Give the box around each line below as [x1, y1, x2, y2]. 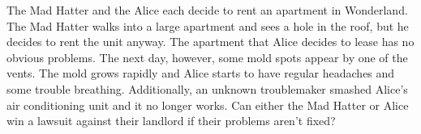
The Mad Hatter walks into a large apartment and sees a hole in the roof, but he [6, 17, 409, 34]
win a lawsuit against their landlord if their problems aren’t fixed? [6, 112, 336, 129]
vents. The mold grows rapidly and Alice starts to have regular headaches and [6, 65, 395, 82]
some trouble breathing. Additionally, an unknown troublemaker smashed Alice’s [6, 80, 408, 97]
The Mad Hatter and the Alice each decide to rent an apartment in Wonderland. [6, 2, 408, 18]
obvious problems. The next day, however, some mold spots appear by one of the [6, 48, 408, 65]
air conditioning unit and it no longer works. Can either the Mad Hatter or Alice [6, 96, 409, 113]
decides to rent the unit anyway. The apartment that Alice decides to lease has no [6, 33, 415, 50]
